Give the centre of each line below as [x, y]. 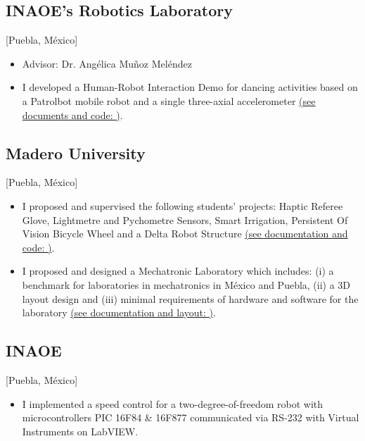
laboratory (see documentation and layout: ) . [119, 312]
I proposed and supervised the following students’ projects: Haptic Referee [182, 205]
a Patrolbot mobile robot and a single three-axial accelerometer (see [169, 100]
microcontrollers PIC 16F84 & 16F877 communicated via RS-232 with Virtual [191, 417]
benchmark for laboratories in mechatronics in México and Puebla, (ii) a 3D [186, 284]
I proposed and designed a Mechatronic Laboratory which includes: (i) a [178, 271]
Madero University [76, 153]
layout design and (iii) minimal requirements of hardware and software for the [190, 298]
